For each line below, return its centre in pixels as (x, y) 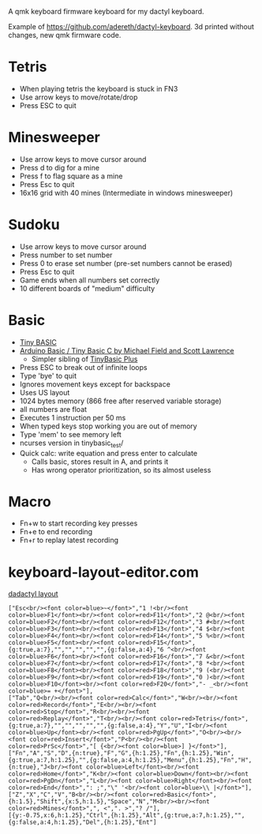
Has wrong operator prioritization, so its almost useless (121, 469)
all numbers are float (53, 409)
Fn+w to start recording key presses (79, 523)
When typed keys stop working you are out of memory (108, 426)
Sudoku (34, 225)
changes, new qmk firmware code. (65, 35)
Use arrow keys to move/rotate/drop (79, 97)
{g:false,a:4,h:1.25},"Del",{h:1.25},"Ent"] (82, 823)
